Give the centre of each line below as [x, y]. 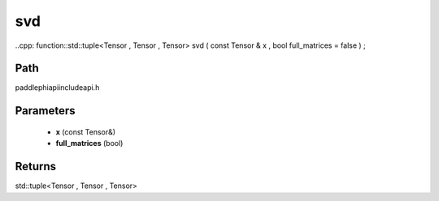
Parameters [45, 111]
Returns [36, 167]
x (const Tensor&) [86, 132]
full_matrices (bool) [89, 143]
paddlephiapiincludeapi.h [57, 88]
